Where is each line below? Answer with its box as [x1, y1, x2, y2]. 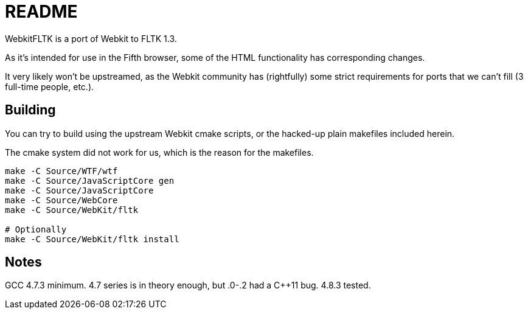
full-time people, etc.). [5, 81, 94, 92]
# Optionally [5, 224, 67, 234]
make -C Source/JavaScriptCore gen [5, 175, 175, 186]
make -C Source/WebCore [5, 195, 118, 205]
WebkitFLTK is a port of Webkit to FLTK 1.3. [5, 33, 177, 44]
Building [5, 102, 56, 118]
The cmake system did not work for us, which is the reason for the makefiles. [5, 147, 314, 158]
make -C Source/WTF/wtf [5, 166, 118, 176]
